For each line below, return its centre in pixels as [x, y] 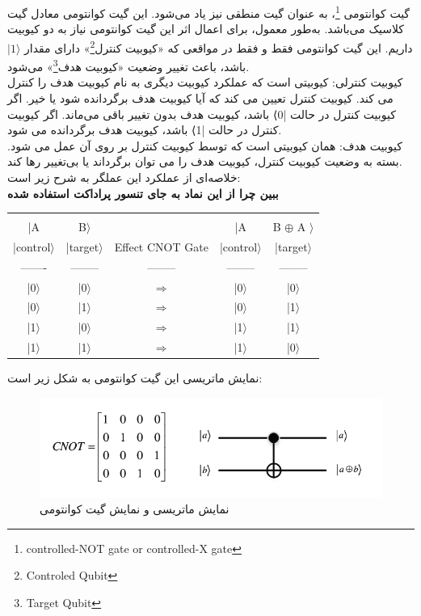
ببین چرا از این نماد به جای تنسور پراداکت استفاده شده [143, 193]
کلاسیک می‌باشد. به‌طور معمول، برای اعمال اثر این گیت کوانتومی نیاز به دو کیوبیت [206, 29]
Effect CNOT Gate [161, 246]
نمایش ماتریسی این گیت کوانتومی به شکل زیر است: [135, 378]
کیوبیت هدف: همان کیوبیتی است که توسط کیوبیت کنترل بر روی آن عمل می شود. [205, 145]
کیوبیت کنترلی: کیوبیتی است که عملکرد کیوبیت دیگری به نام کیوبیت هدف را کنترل [205, 82]
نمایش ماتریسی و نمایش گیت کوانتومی [135, 509]
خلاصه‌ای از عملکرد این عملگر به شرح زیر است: [124, 177]
